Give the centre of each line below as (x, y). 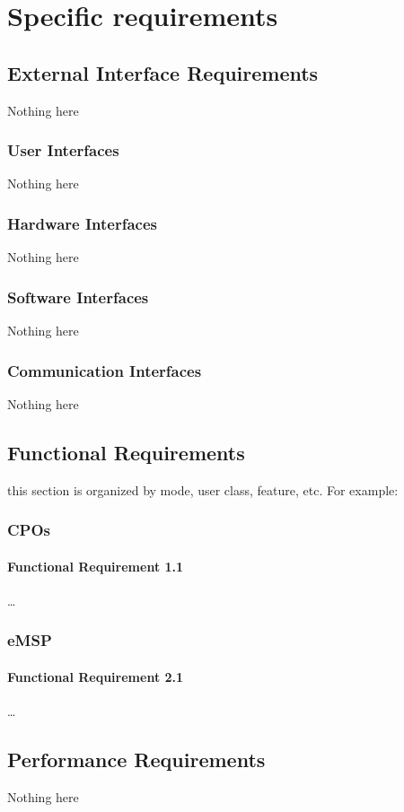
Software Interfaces (78, 297)
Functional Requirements (126, 452)
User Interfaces (63, 150)
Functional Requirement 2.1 (96, 676)
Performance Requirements (136, 760)
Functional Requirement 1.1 (96, 566)
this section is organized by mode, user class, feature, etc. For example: (203, 489)
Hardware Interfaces (82, 223)
